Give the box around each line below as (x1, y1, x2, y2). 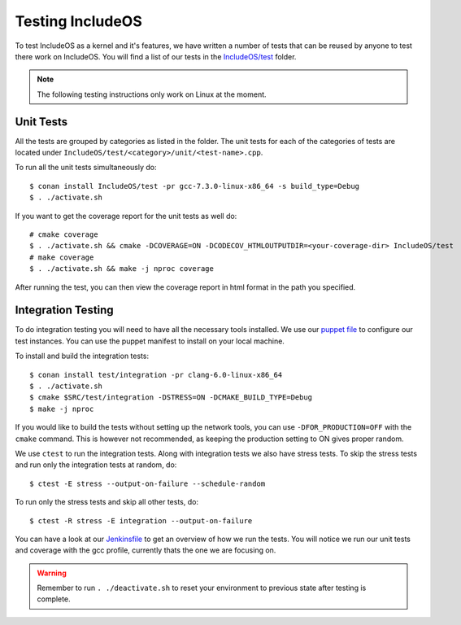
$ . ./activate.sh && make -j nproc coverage (29, 264, 215, 273)
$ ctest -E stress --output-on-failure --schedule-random (29, 479, 266, 488)
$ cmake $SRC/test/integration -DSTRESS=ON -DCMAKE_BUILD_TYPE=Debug (29, 393, 313, 402)
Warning (37, 568, 67, 578)
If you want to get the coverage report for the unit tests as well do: (15, 211, 237, 221)
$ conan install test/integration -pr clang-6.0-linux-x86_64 (29, 370, 283, 379)
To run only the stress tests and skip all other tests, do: (15, 497, 199, 507)
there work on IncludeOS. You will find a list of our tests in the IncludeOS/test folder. (15, 51, 297, 61)
